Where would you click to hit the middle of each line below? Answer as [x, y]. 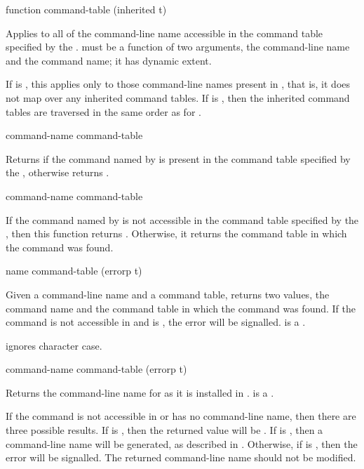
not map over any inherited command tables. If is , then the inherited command [178, 97]
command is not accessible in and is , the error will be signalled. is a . [156, 322]
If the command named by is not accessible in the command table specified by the [182, 219]
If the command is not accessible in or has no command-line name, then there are [181, 416]
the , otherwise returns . [58, 172]
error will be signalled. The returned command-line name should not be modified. [181, 457]
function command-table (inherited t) [86, 9]
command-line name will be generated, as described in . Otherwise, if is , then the [182, 443]
